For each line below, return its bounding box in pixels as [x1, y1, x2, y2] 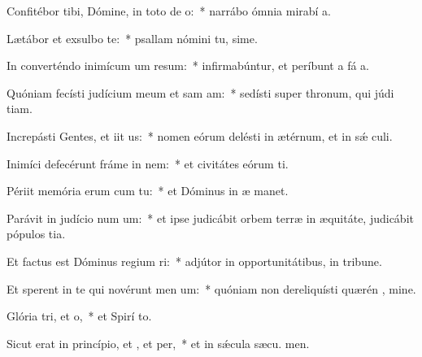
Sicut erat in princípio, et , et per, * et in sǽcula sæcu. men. [7, 334, 310, 351]
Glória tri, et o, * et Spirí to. [7, 307, 152, 324]
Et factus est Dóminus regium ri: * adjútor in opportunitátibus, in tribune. [7, 252, 382, 269]
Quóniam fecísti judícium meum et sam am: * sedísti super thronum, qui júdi [7, 84, 394, 101]
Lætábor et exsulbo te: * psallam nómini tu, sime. [7, 29, 258, 46]
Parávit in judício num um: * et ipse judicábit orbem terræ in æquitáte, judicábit [7, 209, 414, 226]
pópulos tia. [7, 225, 66, 242]
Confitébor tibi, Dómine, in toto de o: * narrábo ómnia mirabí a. [7, 2, 332, 19]
